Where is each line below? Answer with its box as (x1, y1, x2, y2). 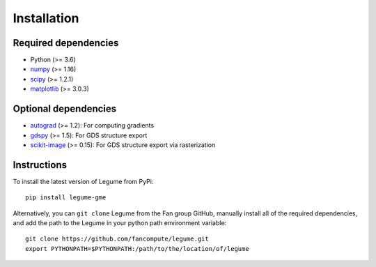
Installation (13, 10, 79, 26)
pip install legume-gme (25, 194, 107, 201)
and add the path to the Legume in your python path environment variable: (13, 219, 227, 227)
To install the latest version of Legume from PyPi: (13, 177, 154, 185)
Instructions (13, 159, 68, 171)
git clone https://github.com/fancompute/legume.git (25, 235, 209, 243)
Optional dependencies (13, 103, 117, 115)
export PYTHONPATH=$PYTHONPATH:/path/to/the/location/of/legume (25, 245, 250, 252)
